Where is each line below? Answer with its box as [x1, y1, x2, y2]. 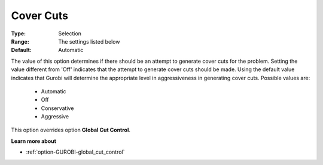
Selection [58, 30, 82, 37]
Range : [11, 38, 29, 45]
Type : [11, 30, 26, 37]
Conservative [41, 105, 74, 112]
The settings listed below [58, 38, 120, 45]
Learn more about [11, 137, 57, 145]
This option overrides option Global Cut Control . [11, 126, 131, 134]
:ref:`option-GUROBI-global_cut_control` [26, 148, 125, 155]
